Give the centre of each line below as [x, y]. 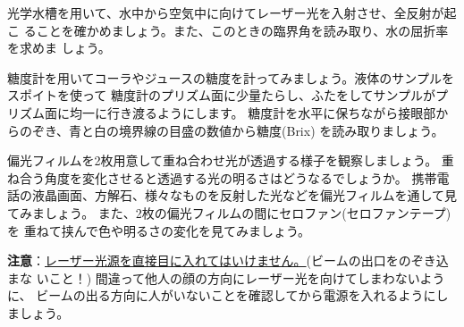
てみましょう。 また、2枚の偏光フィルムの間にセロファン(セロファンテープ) [229, 212]
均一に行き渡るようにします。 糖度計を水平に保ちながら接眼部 [253, 112]
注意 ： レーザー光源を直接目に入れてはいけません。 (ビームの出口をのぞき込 [228, 260]
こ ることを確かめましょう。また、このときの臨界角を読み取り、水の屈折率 [228, 30]
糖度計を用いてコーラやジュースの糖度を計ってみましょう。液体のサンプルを [231, 77]
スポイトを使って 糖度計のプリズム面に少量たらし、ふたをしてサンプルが [222, 95]
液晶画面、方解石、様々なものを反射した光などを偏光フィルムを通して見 [245, 195]
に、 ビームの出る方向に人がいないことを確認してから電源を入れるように [222, 295]
